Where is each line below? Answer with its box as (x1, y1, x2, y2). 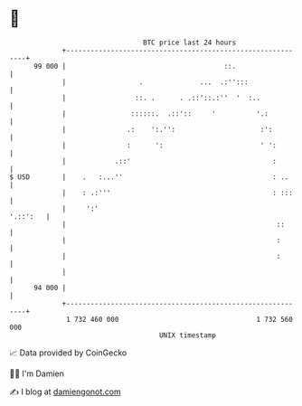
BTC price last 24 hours (143, 38, 237, 47)
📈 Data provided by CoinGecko (9, 347, 127, 358)
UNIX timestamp (158, 330, 217, 340)
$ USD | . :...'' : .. (9, 172, 289, 182)
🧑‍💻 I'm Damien (9, 368, 65, 379)
